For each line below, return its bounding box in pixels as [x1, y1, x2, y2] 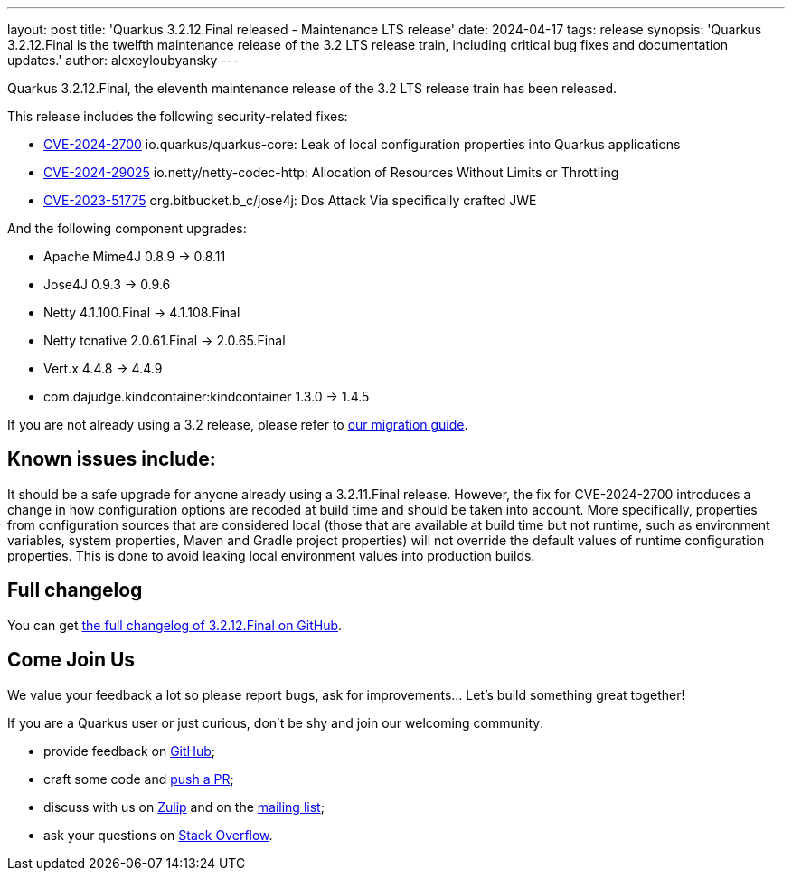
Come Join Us [7, 648, 136, 672]
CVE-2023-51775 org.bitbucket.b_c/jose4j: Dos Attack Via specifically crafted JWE [43, 193, 537, 208]
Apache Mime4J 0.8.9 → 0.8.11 [43, 249, 226, 264]
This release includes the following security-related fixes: [7, 109, 348, 124]
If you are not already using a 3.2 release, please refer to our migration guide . [7, 417, 468, 432]
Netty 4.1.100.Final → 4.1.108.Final [43, 305, 240, 320]
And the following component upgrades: [7, 221, 247, 236]
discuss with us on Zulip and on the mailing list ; [43, 798, 325, 815]
